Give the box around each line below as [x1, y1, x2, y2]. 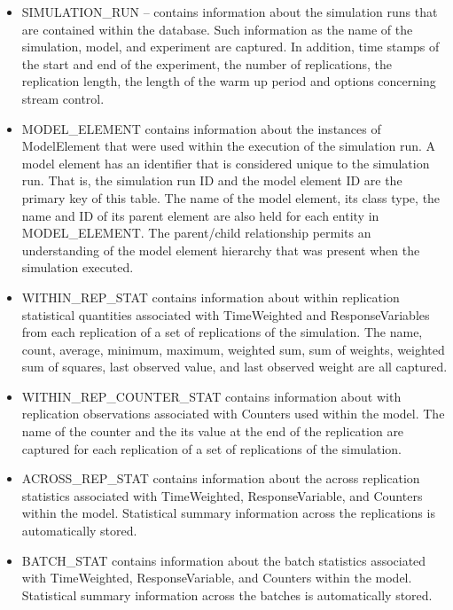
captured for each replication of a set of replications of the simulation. [21, 439, 402, 457]
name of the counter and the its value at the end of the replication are [21, 422, 404, 441]
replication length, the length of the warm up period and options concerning [21, 72, 436, 90]
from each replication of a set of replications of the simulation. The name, [21, 323, 423, 341]
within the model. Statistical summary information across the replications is [21, 504, 435, 522]
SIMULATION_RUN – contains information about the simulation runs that [21, 3, 438, 20]
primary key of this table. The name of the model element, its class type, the [21, 188, 441, 207]
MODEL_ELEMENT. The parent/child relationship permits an [21, 223, 371, 242]
